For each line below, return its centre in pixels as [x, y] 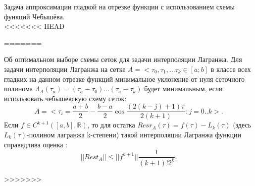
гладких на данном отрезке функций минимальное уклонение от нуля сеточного [125, 79]
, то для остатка [111, 125]
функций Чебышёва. [34, 16]
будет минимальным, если [183, 89]
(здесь [242, 125]
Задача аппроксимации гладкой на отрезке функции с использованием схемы [119, 6]
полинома [18, 89]
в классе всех [231, 69]
